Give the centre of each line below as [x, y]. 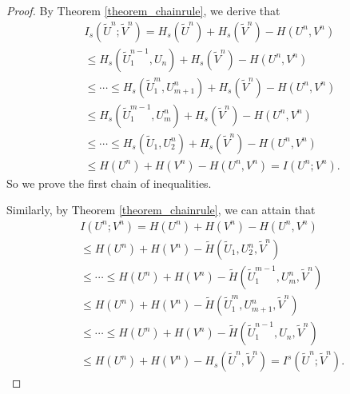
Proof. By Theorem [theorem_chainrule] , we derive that [143, 10]
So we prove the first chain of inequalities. [109, 183]
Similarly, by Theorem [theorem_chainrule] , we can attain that [161, 210]
